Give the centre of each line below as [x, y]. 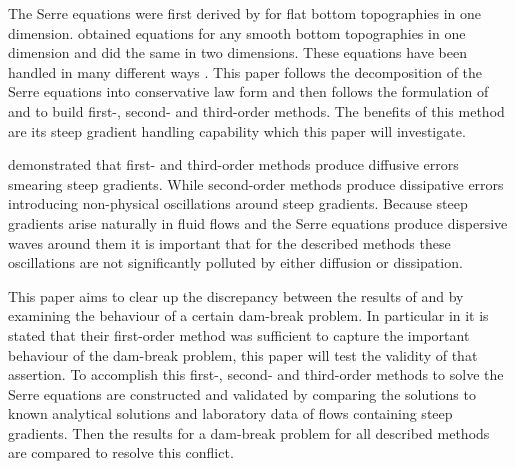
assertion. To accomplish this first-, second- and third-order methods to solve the [256, 374]
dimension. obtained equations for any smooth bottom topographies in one [237, 32]
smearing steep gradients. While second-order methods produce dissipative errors [256, 183]
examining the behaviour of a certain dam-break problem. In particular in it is [248, 315]
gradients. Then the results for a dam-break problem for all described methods [249, 432]
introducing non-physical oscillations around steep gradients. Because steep [238, 203]
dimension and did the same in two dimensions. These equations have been [237, 52]
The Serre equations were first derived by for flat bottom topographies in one [245, 13]
